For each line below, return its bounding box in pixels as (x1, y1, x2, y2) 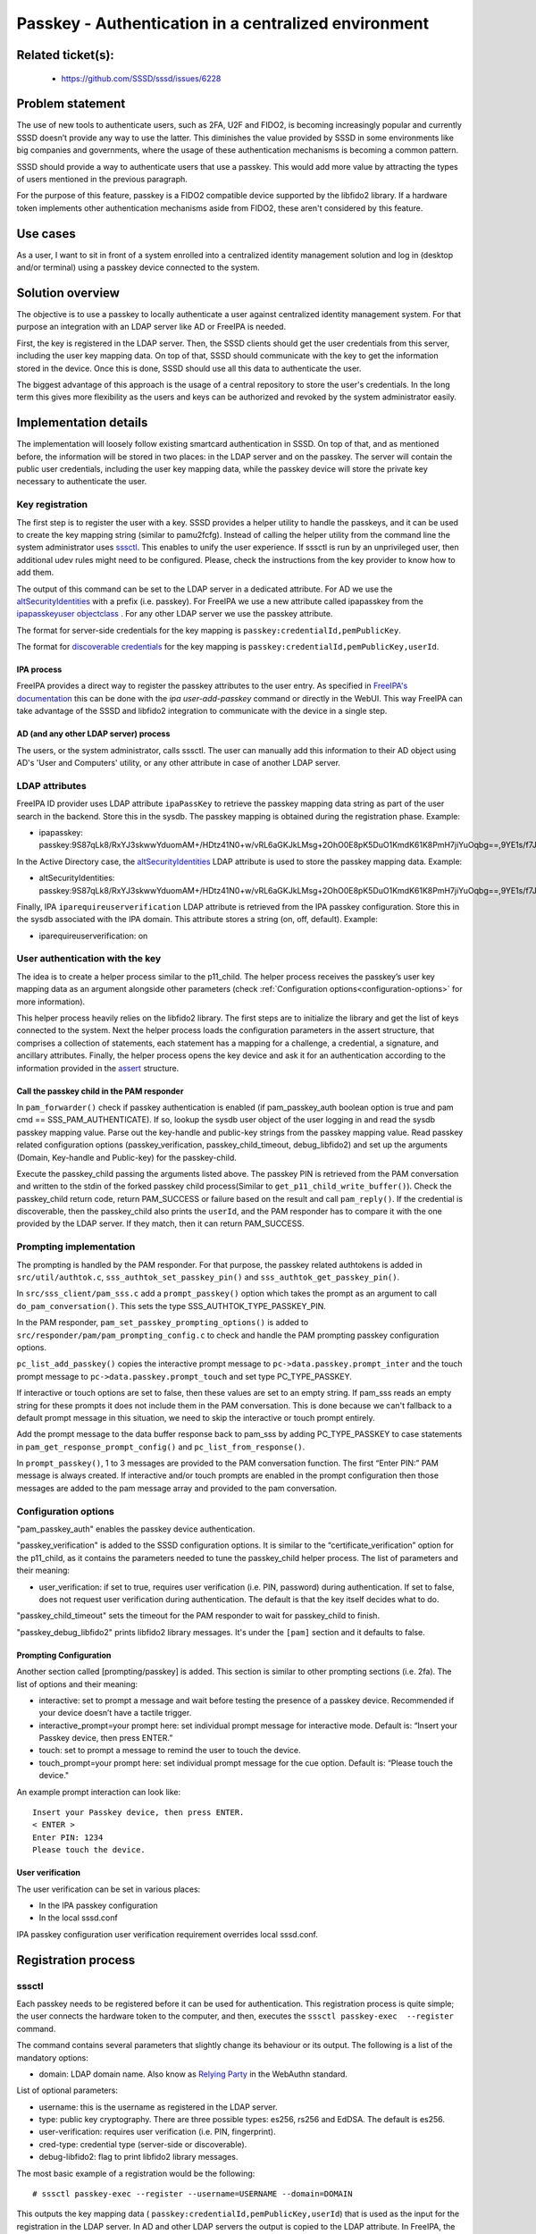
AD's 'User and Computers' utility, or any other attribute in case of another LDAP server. (16, 758, 341, 768)
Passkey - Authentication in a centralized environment (16, 13, 430, 33)
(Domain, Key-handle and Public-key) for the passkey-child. (16, 1152, 237, 1163)
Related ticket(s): (16, 47, 115, 63)
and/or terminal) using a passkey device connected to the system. (16, 262, 261, 273)
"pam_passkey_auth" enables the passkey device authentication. (16, 1524, 255, 1534)
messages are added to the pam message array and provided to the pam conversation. (16, 1482, 337, 1493)
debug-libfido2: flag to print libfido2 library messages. (38, 2152, 239, 2163)
